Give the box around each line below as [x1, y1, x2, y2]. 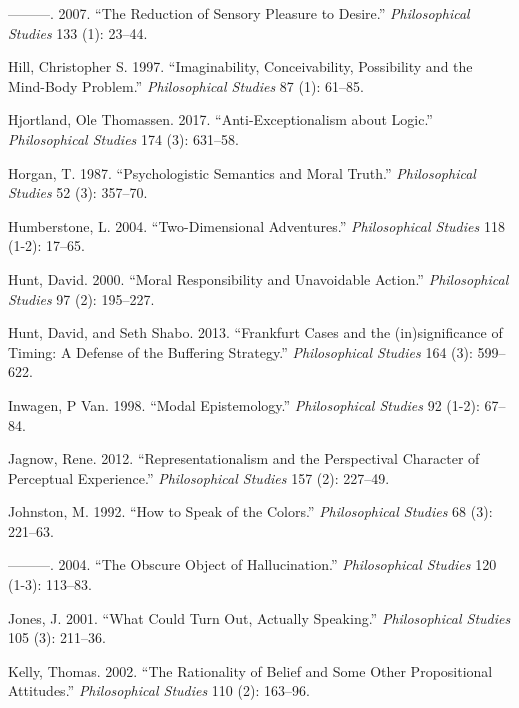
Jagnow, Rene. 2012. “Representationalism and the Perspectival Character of [8, 448, 480, 469]
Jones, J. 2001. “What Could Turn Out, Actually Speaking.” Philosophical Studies [8, 607, 511, 628]
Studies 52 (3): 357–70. [8, 182, 148, 203]
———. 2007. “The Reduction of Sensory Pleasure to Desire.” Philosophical [8, 3, 470, 23]
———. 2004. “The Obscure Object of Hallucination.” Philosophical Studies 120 [8, 554, 497, 575]
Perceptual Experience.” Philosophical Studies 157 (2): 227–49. [8, 467, 390, 488]
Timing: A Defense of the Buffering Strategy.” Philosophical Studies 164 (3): [8, 341, 473, 362]
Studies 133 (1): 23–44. [8, 22, 148, 43]
